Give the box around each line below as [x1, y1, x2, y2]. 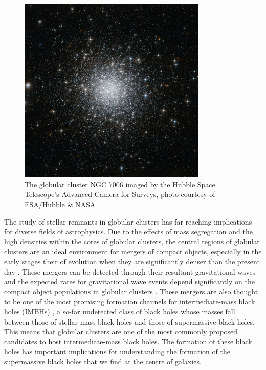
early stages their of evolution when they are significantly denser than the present [4, 256, 260, 266]
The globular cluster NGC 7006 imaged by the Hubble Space [25, 179, 215, 189]
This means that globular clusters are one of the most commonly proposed [4, 326, 237, 337]
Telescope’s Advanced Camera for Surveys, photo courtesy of [25, 189, 215, 200]
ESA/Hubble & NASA [25, 199, 96, 209]
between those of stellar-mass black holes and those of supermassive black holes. [4, 316, 255, 327]
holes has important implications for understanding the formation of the [4, 346, 230, 357]
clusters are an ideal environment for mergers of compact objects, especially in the [4, 246, 262, 257]
